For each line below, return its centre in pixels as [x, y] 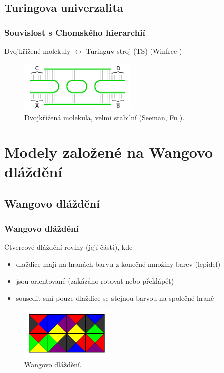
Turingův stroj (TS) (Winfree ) [134, 51]
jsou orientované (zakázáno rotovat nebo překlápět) [95, 281]
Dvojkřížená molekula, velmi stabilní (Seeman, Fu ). [104, 117]
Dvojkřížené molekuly [37, 51]
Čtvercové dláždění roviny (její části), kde [68, 247]
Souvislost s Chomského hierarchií [75, 32]
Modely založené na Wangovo [109, 152]
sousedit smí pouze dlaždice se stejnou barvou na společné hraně [115, 297]
